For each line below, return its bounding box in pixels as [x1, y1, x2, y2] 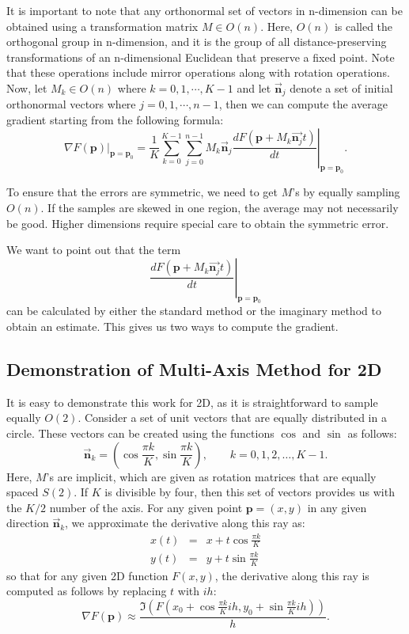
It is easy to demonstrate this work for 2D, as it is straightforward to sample [6, 393, 378, 410]
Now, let [6, 79, 47, 96]
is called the [334, 17, 393, 34]
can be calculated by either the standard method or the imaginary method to [6, 302, 381, 319]
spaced [6, 484, 39, 500]
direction [6, 514, 49, 531]
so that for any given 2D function [6, 567, 169, 583]
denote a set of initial [290, 79, 393, 96]
